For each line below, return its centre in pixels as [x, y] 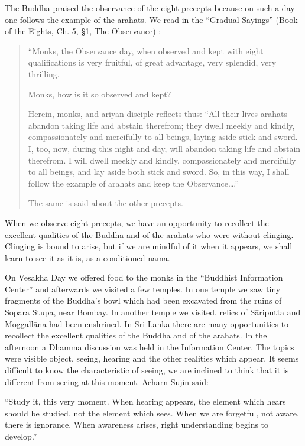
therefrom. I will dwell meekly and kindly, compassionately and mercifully [162, 160]
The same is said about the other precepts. [106, 203]
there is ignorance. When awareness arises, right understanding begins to [137, 424]
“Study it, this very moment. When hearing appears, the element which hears [145, 401]
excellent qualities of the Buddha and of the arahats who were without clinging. [149, 234]
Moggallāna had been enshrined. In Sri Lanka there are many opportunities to [147, 323]
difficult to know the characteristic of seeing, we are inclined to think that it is [147, 370]
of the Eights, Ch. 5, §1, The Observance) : [83, 31]
